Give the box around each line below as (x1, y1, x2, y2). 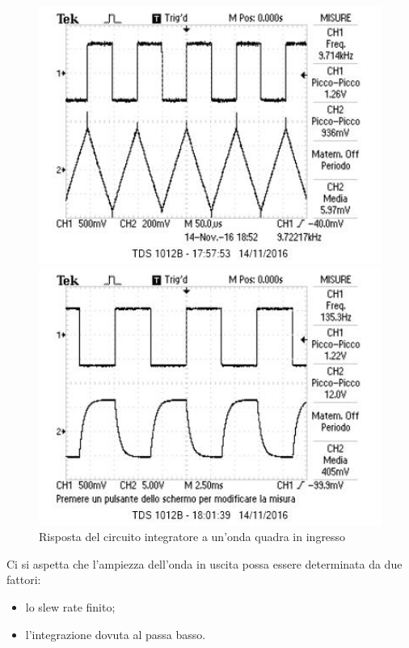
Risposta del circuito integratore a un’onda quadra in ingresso (39, 528, 346, 545)
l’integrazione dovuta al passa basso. (25, 625, 206, 642)
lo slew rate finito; (25, 598, 116, 615)
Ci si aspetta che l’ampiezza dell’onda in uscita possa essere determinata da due (6, 555, 403, 572)
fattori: (6, 571, 41, 588)
